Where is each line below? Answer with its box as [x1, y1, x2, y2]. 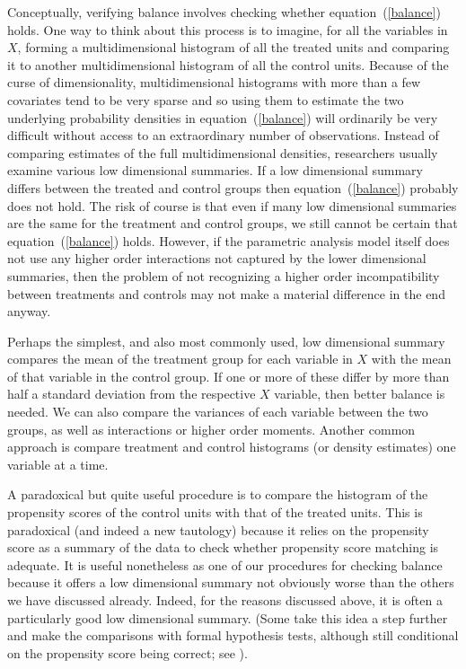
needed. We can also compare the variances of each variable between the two [7, 402, 428, 421]
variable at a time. [7, 454, 109, 473]
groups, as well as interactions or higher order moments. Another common [7, 419, 416, 438]
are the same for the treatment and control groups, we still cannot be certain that [7, 214, 458, 233]
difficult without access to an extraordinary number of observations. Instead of [7, 126, 439, 145]
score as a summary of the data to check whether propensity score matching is [7, 538, 439, 557]
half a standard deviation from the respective [7, 384, 256, 403]
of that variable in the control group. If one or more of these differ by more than [7, 366, 450, 385]
